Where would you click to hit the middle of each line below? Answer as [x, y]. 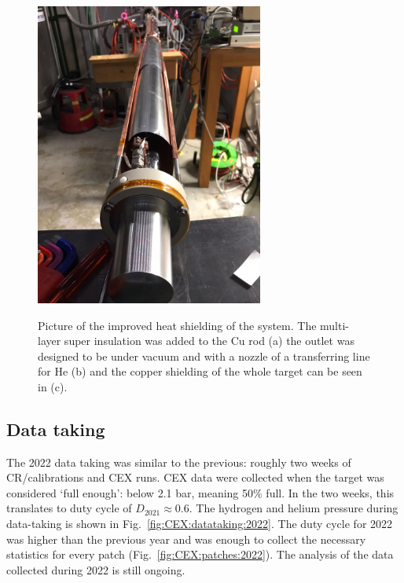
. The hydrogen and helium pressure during [294, 508]
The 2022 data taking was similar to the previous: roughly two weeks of [179, 462]
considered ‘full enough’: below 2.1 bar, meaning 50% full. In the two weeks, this [200, 492]
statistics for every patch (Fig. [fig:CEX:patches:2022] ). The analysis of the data [200, 554]
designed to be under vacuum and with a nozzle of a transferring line [204, 356]
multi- [334, 325]
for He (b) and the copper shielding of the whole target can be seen [200, 371]
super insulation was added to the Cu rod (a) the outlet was [209, 341]
